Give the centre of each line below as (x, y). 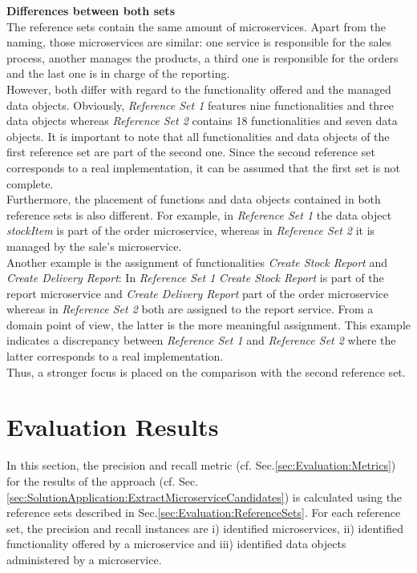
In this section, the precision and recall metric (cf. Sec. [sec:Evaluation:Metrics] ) (201, 465)
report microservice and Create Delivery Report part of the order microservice (198, 293)
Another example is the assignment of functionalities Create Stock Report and (197, 262)
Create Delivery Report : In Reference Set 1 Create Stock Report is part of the (195, 278)
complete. (30, 183)
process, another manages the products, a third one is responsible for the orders (202, 57)
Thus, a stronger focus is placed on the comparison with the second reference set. (206, 371)
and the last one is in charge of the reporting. (118, 73)
